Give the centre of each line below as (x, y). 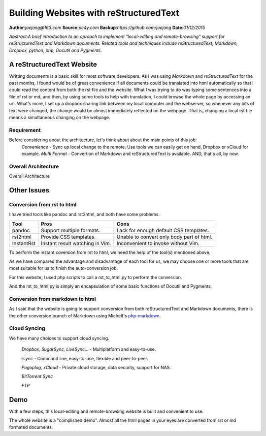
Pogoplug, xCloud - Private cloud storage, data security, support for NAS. (96, 367)
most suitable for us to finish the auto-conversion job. (64, 268)
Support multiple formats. (71, 230)
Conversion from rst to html (43, 204)
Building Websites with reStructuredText (94, 13)
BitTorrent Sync (37, 376)
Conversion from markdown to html (52, 299)
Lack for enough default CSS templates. (163, 230)
